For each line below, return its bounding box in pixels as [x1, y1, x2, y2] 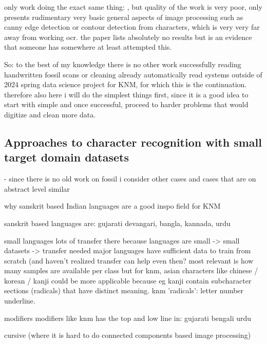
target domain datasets [4, 149, 129, 165]
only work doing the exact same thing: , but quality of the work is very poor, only [4, 2, 262, 12]
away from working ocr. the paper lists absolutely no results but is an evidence [4, 31, 252, 42]
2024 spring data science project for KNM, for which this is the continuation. [4, 79, 247, 90]
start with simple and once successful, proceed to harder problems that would [4, 99, 249, 110]
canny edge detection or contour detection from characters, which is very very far [4, 22, 260, 32]
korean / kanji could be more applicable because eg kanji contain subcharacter [4, 275, 252, 286]
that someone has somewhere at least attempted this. [4, 42, 172, 52]
